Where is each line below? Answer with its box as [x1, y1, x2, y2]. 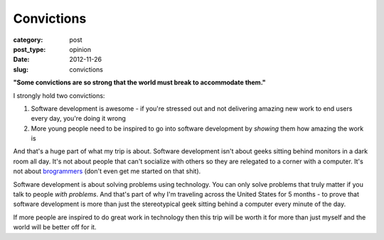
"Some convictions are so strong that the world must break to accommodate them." [13, 78, 266, 87]
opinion [69, 45, 92, 53]
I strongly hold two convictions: [13, 91, 105, 99]
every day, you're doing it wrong [31, 114, 126, 123]
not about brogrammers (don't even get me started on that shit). [13, 167, 201, 175]
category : [13, 36, 43, 44]
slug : [13, 65, 28, 74]
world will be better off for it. [13, 223, 97, 231]
